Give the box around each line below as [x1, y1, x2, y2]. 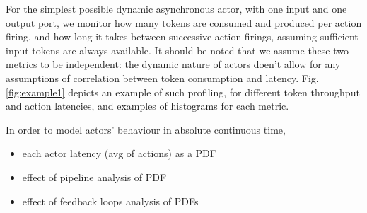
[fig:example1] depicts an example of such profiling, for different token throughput [6, 84, 360, 99]
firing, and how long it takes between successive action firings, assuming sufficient [6, 29, 359, 44]
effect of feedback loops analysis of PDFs [22, 193, 199, 208]
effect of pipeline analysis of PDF [22, 169, 167, 184]
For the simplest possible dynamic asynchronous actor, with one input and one [6, 1, 347, 16]
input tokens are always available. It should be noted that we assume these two [6, 42, 349, 57]
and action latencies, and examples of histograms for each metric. [6, 98, 289, 113]
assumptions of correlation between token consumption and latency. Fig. [6, 70, 319, 85]
